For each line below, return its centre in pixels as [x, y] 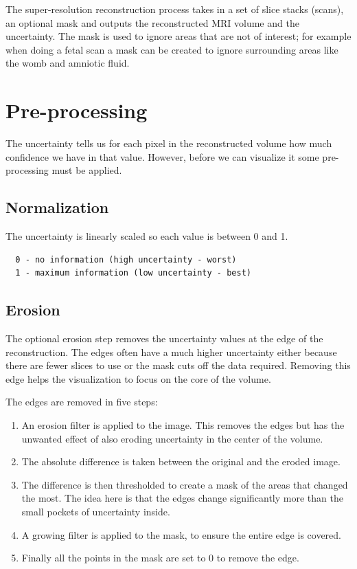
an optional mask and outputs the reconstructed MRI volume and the [152, 22]
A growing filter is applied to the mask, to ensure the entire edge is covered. [181, 534]
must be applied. [87, 170]
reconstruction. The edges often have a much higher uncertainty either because [171, 352]
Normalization [57, 207]
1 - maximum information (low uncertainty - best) [133, 273]
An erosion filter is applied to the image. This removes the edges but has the [183, 425]
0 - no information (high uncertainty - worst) [126, 259]
